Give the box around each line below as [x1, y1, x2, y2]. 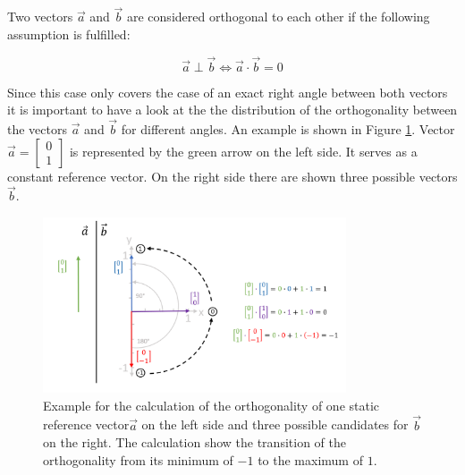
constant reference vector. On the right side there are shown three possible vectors [7, 166, 458, 185]
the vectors [7, 120, 67, 139]
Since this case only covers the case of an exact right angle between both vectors [7, 82, 448, 101]
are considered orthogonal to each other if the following [127, 7, 430, 26]
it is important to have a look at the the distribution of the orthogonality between [7, 100, 458, 119]
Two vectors [7, 7, 73, 26]
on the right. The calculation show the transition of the [43, 433, 346, 452]
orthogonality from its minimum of [43, 450, 233, 469]
